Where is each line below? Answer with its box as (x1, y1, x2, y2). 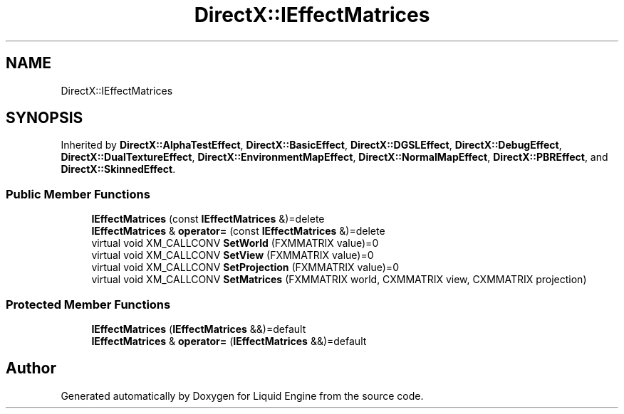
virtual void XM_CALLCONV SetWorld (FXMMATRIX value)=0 (91, 237, 379, 250)
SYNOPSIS (6, 109, 83, 127)
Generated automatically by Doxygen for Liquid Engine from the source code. (61, 389, 424, 402)
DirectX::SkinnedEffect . (61, 163, 176, 176)
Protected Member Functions (6, 297, 171, 312)
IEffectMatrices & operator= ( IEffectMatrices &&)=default (91, 334, 367, 347)
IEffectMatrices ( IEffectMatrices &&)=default (91, 322, 306, 335)
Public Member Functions (6, 186, 150, 201)
